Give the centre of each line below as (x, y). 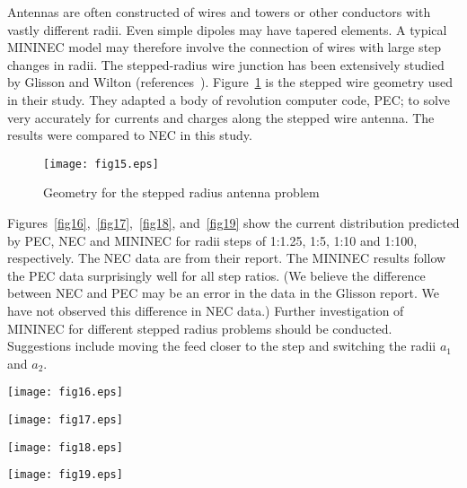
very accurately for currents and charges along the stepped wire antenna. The (221, 117)
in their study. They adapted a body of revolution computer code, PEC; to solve (229, 99)
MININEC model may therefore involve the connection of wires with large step (225, 47)
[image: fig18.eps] (65, 447)
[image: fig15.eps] (101, 164)
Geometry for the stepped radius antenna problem (181, 192)
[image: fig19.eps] (65, 475)
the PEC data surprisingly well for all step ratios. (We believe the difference (216, 275)
